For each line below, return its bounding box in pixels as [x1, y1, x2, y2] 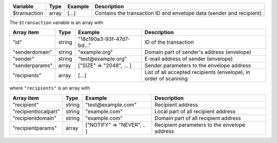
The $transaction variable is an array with [9, 19, 104, 26]
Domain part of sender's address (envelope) [144, 49, 251, 56]
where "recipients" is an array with [9, 85, 90, 91]
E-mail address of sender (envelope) [144, 55, 233, 62]
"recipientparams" [12, 124, 57, 131]
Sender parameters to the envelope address [144, 62, 251, 69]
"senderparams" [12, 62, 53, 69]
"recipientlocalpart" [12, 108, 60, 115]
